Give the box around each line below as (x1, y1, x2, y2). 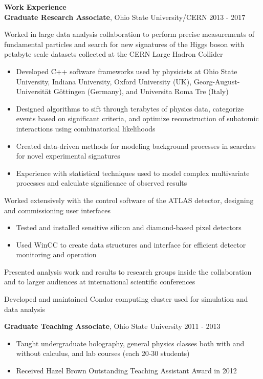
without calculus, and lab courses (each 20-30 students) (16, 348, 190, 359)
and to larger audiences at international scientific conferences (4, 276, 195, 287)
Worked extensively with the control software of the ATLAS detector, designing (4, 194, 254, 205)
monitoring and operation (16, 249, 97, 260)
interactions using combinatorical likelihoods (16, 123, 156, 133)
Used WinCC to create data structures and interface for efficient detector (16, 239, 246, 250)
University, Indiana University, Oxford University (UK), (16, 76, 192, 86)
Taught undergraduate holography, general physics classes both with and (16, 338, 245, 348)
